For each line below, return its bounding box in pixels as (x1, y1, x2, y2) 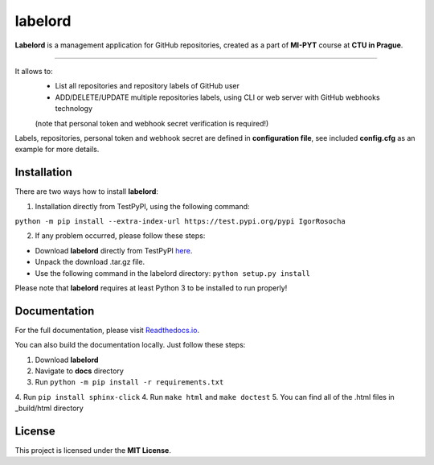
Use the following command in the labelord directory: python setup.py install (35, 268, 311, 278)
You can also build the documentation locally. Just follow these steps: (14, 340, 246, 350)
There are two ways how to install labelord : (14, 187, 158, 196)
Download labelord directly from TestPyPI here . (35, 245, 193, 255)
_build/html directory (14, 403, 84, 414)
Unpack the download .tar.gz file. (35, 257, 145, 267)
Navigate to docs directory (35, 366, 125, 376)
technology (55, 104, 92, 113)
